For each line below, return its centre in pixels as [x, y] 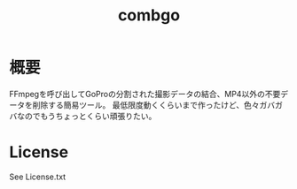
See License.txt [38, 177]
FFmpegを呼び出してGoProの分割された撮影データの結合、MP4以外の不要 [145, 94]
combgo [149, 15]
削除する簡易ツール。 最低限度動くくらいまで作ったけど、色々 [146, 105]
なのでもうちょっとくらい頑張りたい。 [86, 116]
